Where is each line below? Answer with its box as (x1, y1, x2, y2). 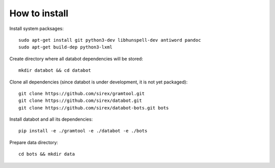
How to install (9, 8, 69, 19)
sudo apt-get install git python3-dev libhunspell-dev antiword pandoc (18, 37, 201, 43)
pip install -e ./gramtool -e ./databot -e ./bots (18, 128, 148, 134)
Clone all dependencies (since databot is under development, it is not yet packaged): (9, 79, 188, 85)
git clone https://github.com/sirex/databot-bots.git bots (18, 105, 169, 110)
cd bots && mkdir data (18, 151, 75, 157)
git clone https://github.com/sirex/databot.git (18, 98, 142, 104)
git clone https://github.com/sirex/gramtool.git (18, 91, 145, 96)
